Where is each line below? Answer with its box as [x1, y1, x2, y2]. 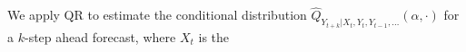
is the [198, 27, 230, 46]
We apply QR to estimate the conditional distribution [7, 5, 307, 24]
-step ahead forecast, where [24, 27, 176, 46]
